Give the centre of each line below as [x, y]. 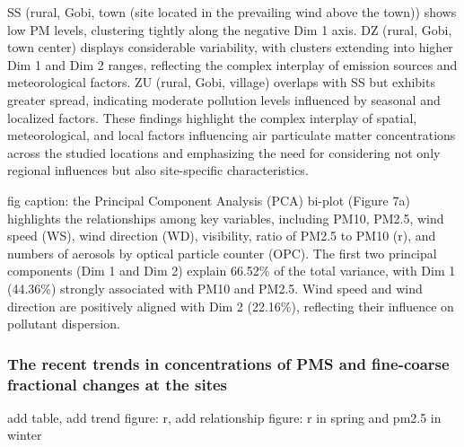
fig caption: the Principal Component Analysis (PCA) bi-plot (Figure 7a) [209, 200]
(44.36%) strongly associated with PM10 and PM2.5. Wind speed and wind [215, 288]
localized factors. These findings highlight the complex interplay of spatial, [212, 117]
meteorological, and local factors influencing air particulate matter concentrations [232, 135]
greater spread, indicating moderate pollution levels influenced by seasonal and [224, 99]
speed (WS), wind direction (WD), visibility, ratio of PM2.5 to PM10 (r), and [222, 236]
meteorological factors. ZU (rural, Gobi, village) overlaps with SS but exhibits [221, 82]
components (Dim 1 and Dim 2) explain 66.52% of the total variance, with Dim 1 [232, 271]
